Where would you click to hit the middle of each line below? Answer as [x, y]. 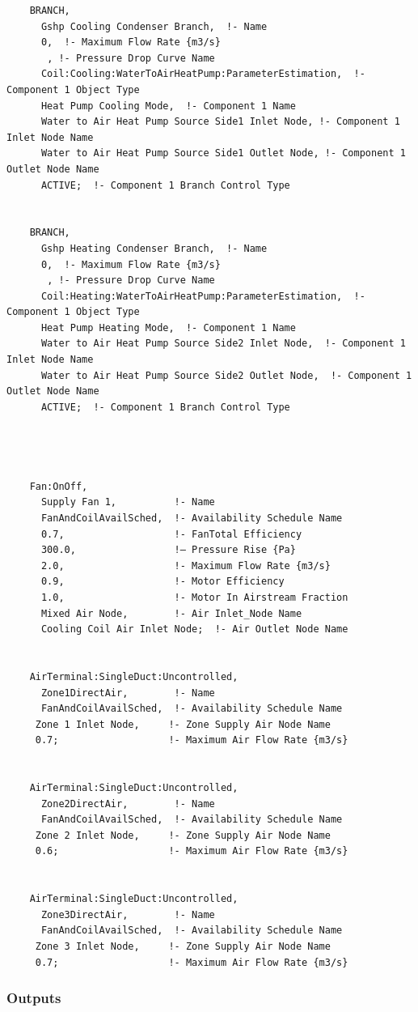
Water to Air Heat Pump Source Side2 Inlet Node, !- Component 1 [223, 344]
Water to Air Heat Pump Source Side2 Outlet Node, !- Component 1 [226, 375]
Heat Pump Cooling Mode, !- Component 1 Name [168, 106]
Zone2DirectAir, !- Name [128, 804]
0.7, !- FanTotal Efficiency [171, 534]
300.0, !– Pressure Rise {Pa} [168, 550]
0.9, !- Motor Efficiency [163, 582]
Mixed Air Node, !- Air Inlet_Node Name [171, 613]
